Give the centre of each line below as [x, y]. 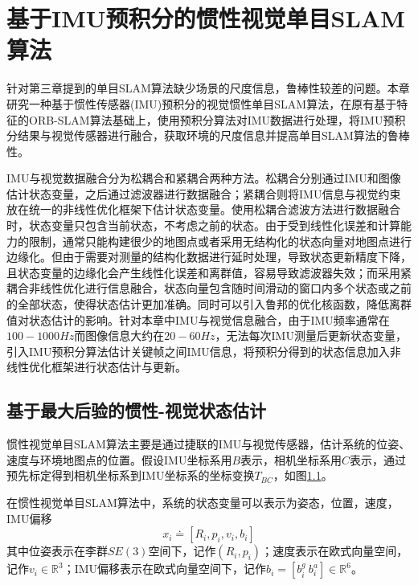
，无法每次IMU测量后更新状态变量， [311, 335]
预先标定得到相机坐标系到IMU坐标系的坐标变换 [131, 475]
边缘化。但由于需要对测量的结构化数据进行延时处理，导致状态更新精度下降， [209, 257]
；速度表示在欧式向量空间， [335, 551]
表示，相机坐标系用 [291, 459]
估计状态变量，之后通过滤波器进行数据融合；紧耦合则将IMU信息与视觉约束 [204, 193]
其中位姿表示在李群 [57, 551]
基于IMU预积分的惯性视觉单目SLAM [206, 18]
